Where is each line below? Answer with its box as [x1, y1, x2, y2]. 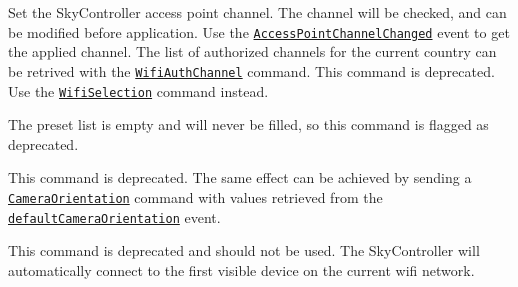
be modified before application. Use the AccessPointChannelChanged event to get [8, 21, 510, 42]
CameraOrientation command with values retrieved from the [8, 186, 383, 207]
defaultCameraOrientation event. [8, 206, 221, 227]
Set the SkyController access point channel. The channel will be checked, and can [8, 2, 507, 22]
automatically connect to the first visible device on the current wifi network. [8, 259, 475, 280]
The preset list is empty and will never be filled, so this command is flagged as [8, 114, 489, 135]
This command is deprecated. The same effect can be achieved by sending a [8, 167, 472, 188]
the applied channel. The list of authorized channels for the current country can [8, 41, 497, 62]
